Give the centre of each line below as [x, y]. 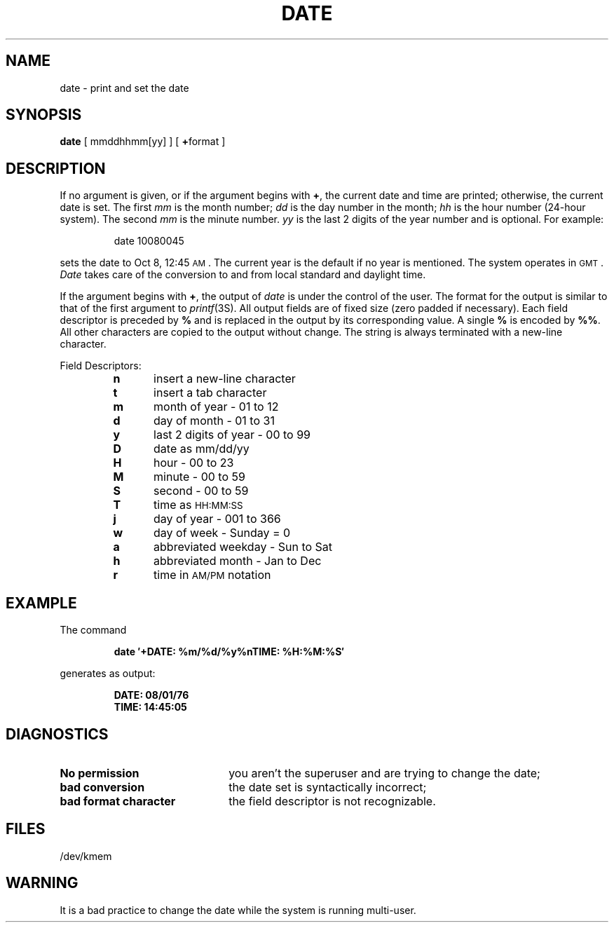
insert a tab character [210, 393]
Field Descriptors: [101, 366]
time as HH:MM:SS [198, 505]
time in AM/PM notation [212, 575]
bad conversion [102, 787]
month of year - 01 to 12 [216, 407]
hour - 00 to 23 [194, 463]
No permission [100, 773]
